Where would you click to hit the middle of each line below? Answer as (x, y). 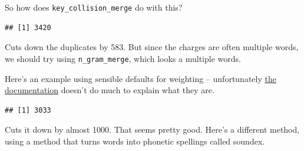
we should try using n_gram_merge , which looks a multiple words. (123, 58)
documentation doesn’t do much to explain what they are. (110, 90)
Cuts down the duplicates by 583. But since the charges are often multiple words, (152, 47)
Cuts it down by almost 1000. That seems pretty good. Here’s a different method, (152, 129)
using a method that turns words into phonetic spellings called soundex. (135, 141)
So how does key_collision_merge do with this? (94, 7)
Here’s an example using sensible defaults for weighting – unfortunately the (141, 78)
